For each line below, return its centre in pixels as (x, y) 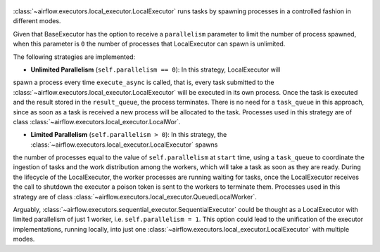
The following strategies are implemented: (74, 57)
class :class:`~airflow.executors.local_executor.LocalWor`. (97, 121)
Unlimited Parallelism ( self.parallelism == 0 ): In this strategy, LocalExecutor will (156, 69)
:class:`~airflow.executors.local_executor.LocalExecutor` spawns (124, 145)
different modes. (37, 21)
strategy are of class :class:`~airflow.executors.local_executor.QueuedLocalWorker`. (135, 197)
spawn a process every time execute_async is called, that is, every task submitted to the (144, 82)
